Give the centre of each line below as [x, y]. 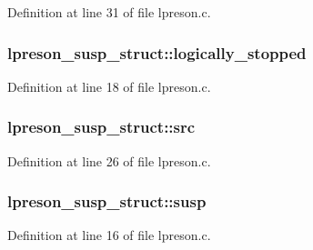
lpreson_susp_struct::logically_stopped [157, 52]
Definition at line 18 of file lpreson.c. [109, 86]
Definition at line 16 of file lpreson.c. [109, 235]
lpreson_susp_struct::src [101, 127]
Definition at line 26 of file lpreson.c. [109, 160]
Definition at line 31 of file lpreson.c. [109, 12]
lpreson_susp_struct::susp [107, 201]
